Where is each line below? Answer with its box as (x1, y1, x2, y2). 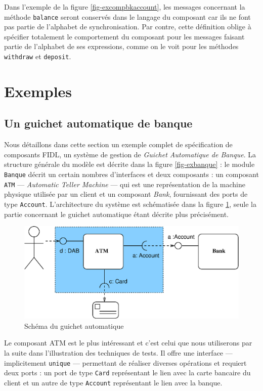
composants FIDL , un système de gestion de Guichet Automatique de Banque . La (4, 149, 256, 159)
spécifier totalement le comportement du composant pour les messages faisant (4, 31, 245, 41)
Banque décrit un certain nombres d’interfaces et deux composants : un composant (4, 169, 259, 180)
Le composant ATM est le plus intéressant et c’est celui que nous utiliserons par (4, 337, 252, 348)
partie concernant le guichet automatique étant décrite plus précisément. (4, 208, 229, 219)
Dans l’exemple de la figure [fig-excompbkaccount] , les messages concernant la (4, 2, 245, 12)
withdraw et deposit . (4, 51, 71, 62)
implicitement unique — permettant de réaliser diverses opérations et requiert (4, 357, 247, 368)
